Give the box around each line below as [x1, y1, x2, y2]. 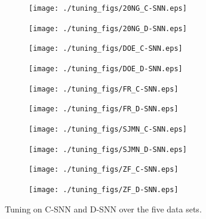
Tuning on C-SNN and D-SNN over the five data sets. [5, 202, 202, 215]
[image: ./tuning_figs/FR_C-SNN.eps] [29, 84, 179, 93]
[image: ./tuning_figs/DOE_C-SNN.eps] [29, 44, 183, 53]
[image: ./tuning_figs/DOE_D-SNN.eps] [29, 64, 183, 73]
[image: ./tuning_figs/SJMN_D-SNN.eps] [29, 145, 187, 154]
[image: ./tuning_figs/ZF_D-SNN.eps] [29, 185, 179, 194]
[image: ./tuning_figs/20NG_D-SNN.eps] [29, 24, 187, 33]
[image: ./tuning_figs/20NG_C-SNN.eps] [29, 4, 187, 13]
